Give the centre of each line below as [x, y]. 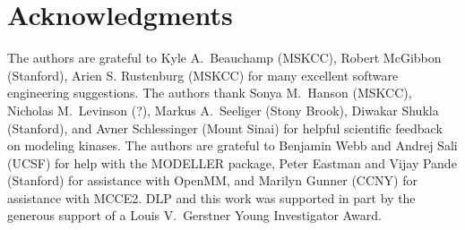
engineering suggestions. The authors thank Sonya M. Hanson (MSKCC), [210, 93]
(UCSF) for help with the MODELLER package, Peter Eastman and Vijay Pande [232, 162]
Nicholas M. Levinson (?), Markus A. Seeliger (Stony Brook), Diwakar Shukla [223, 110]
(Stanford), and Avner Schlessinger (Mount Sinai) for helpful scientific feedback [225, 128]
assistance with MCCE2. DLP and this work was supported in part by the [211, 197]
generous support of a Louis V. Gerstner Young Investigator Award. [194, 215]
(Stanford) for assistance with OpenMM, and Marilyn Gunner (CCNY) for [212, 180]
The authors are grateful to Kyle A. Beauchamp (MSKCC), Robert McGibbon [224, 58]
